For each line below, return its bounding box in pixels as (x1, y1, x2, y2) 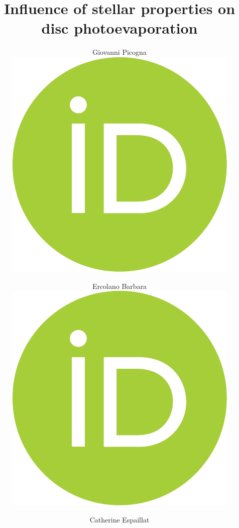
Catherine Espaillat (89, 514, 150, 524)
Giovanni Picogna (92, 47, 147, 57)
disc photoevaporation (41, 18, 198, 38)
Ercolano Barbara (92, 280, 147, 291)
